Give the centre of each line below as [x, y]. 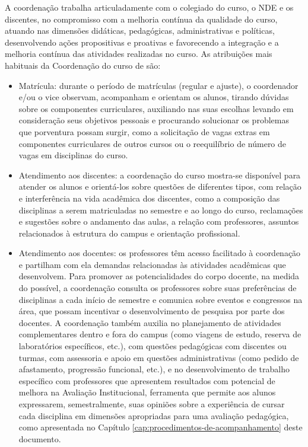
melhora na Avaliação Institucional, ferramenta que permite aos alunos [147, 392]
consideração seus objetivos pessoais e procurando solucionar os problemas [154, 120]
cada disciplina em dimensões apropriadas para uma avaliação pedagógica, [154, 415]
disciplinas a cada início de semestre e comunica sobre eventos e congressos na [161, 299]
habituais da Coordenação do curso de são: [83, 65]
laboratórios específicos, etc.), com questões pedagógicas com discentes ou [153, 346]
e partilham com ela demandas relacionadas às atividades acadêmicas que [152, 264]
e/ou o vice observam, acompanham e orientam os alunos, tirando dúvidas [154, 97]
